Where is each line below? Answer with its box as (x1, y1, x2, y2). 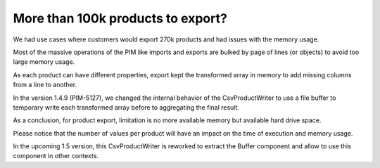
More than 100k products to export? (13, 11, 228, 26)
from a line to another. (13, 81, 77, 89)
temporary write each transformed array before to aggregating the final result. (13, 103, 239, 112)
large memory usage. (13, 58, 75, 66)
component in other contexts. (13, 152, 99, 160)
